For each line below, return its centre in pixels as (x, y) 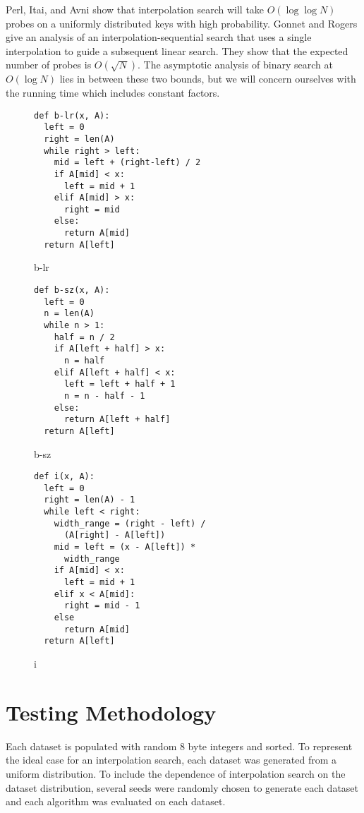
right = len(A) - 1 (90, 500)
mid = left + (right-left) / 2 (127, 163)
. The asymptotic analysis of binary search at (235, 65)
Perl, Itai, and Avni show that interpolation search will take (135, 9)
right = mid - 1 (102, 606)
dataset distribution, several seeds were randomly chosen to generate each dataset (182, 787)
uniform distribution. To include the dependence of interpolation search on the (176, 773)
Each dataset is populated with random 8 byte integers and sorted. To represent (179, 746)
